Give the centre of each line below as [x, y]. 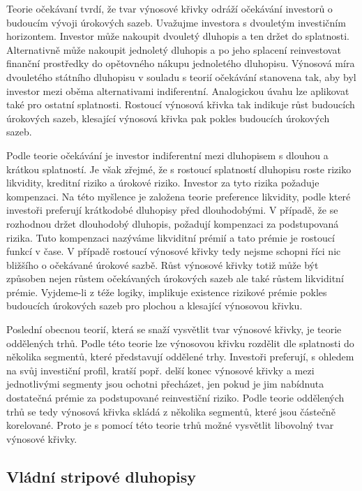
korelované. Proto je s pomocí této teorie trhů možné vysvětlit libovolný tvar [170, 425]
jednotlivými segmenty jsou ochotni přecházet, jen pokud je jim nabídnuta [165, 384]
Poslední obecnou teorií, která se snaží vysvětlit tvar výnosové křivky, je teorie [174, 329]
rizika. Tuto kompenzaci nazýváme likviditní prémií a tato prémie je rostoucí [171, 237]
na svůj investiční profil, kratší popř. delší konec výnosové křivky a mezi [160, 370]
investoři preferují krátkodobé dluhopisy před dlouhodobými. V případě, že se [172, 210]
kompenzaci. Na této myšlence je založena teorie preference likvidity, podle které [179, 196]
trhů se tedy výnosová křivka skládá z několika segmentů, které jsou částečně [171, 411]
